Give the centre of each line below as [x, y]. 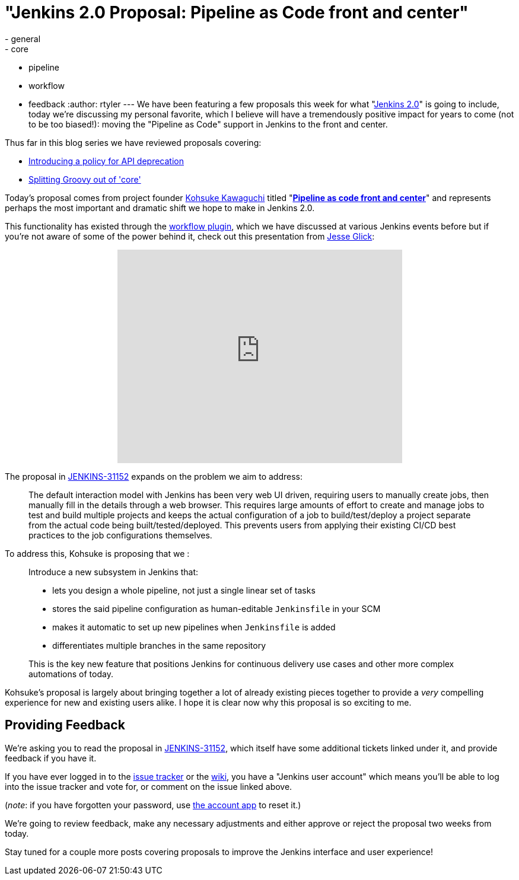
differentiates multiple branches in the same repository [159, 645]
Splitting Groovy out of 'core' [85, 179]
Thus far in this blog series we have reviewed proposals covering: [133, 142]
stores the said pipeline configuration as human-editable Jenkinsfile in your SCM [216, 608]
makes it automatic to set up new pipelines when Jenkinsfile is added [194, 627]
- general [23, 39]
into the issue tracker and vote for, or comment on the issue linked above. [149, 786]
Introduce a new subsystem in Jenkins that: [114, 572]
